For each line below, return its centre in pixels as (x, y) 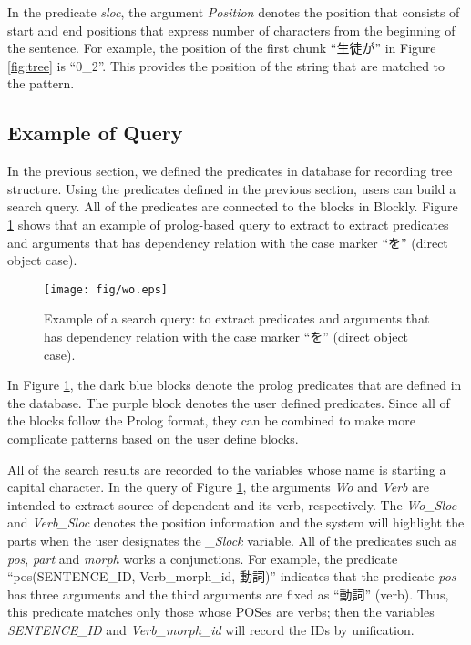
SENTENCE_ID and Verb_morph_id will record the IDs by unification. (211, 629)
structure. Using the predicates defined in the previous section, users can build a (232, 188)
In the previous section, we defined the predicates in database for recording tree (230, 171)
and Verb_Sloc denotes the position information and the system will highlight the (236, 522)
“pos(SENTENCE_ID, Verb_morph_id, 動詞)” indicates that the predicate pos (232, 576)
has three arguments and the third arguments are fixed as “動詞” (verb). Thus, (228, 594)
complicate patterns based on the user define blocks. (153, 438)
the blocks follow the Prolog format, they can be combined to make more (211, 420)
